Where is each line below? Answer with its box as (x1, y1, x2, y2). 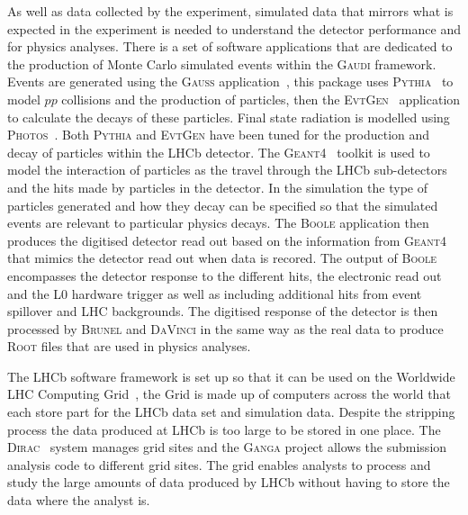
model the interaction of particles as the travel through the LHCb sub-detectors (7, 160, 447, 179)
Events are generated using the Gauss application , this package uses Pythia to (7, 72, 454, 91)
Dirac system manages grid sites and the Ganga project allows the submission (7, 438, 447, 456)
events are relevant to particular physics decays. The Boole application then (7, 213, 429, 232)
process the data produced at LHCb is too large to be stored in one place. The (7, 420, 441, 438)
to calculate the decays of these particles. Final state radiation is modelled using (7, 107, 450, 126)
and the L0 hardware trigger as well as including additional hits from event (7, 284, 422, 303)
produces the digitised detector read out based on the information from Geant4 (7, 230, 447, 249)
